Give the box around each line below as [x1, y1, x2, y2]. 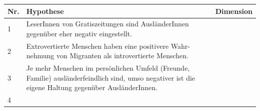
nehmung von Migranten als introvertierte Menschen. [26, 50, 188, 61]
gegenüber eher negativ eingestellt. [26, 28, 132, 38]
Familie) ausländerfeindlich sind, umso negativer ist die [26, 72, 195, 83]
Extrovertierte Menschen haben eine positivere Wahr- [26, 40, 190, 51]
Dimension [215, 5, 252, 16]
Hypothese [26, 5, 64, 16]
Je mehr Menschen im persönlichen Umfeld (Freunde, [26, 63, 190, 73]
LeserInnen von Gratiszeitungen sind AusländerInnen [26, 18, 189, 29]
